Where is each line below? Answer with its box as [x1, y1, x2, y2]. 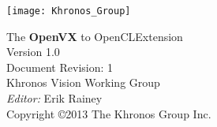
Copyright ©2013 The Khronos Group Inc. [6, 105, 211, 121]
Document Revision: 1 [6, 58, 114, 75]
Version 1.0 [6, 43, 60, 60]
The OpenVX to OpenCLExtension [6, 28, 183, 44]
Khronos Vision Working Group [6, 74, 160, 91]
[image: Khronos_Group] [6, 6, 131, 17]
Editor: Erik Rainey [6, 90, 103, 106]
